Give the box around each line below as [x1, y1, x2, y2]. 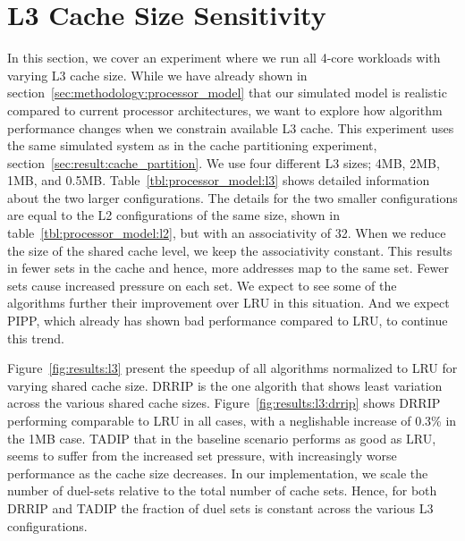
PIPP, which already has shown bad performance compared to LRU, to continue [7, 311, 448, 330]
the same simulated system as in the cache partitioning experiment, [7, 136, 377, 155]
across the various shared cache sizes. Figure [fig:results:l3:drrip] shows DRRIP [7, 393, 441, 412]
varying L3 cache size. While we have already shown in [7, 65, 308, 84]
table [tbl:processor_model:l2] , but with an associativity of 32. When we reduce [7, 224, 446, 242]
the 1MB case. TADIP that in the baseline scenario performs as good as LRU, [7, 428, 436, 447]
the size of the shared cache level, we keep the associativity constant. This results [7, 241, 452, 259]
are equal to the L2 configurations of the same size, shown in [7, 206, 340, 224]
